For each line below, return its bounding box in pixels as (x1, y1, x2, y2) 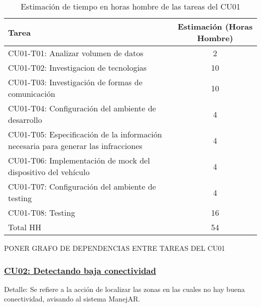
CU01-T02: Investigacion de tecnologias (8, 62, 147, 73)
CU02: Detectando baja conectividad (4, 264, 156, 276)
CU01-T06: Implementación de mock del (8, 155, 150, 166)
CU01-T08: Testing (8, 207, 75, 218)
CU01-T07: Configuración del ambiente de (8, 181, 156, 192)
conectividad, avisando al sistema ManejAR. (4, 293, 141, 304)
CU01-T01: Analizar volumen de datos (8, 47, 144, 59)
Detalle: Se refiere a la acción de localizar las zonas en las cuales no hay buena (4, 283, 245, 294)
